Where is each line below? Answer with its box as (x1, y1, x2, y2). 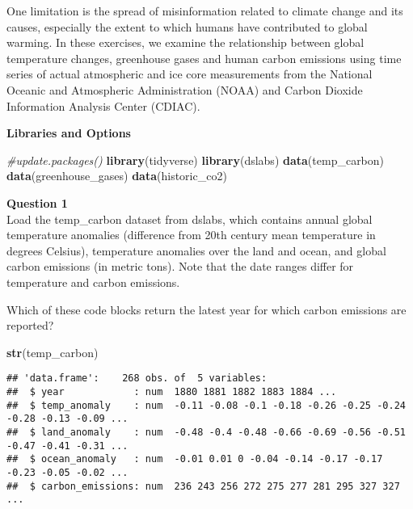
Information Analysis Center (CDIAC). (6, 97, 200, 114)
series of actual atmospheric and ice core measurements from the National (6, 65, 373, 82)
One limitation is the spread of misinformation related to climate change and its (6, 2, 403, 19)
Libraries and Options (6, 124, 131, 141)
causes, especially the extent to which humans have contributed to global (6, 18, 368, 35)
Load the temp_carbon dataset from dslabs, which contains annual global (6, 210, 373, 227)
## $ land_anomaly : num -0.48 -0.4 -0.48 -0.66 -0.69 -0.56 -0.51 (6, 426, 406, 438)
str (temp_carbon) (6, 343, 99, 360)
